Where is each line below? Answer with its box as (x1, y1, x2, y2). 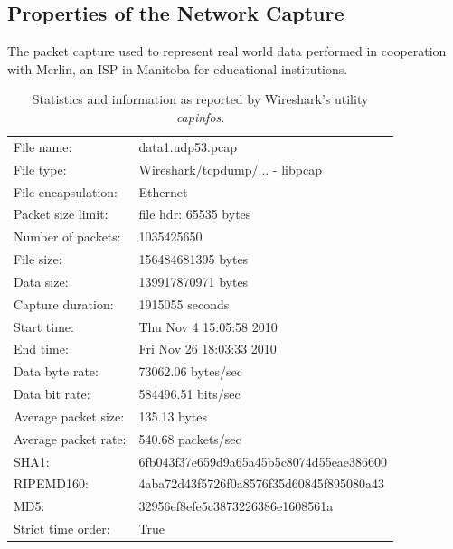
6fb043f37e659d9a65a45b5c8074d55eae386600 (138, 451, 388, 470)
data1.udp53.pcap (138, 137, 238, 156)
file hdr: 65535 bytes (138, 204, 251, 223)
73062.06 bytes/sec (138, 362, 242, 381)
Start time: (14, 317, 74, 336)
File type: (14, 159, 67, 178)
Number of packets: (14, 227, 121, 246)
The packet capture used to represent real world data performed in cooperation (7, 42, 447, 61)
